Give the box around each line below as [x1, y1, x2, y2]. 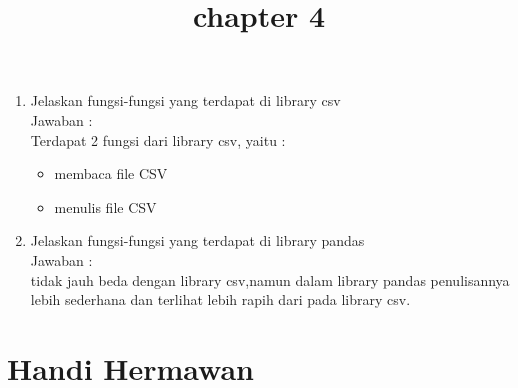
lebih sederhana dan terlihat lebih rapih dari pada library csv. [30, 289, 411, 310]
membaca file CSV [54, 163, 168, 184]
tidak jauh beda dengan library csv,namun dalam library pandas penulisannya [30, 269, 510, 290]
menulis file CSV [54, 196, 157, 217]
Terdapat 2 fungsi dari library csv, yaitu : [30, 129, 286, 150]
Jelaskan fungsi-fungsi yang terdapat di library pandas [30, 230, 365, 251]
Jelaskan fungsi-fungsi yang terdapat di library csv [30, 90, 341, 111]
